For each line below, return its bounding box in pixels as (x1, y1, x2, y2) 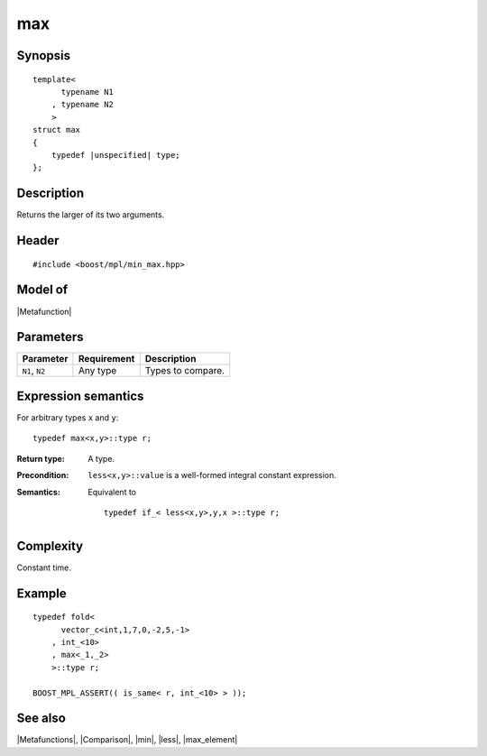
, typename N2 (51, 99, 115, 110)
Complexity (16, 538, 84, 554)
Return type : (16, 453, 65, 464)
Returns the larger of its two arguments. (16, 209, 165, 220)
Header (16, 233, 60, 248)
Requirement (78, 353, 135, 365)
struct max (32, 124, 81, 135)
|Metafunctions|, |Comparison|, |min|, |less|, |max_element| (16, 734, 238, 745)
